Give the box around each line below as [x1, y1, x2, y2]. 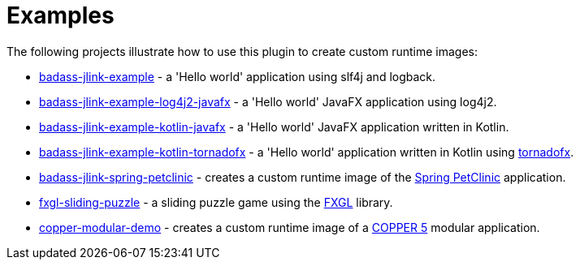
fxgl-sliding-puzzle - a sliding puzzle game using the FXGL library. [39, 195, 393, 209]
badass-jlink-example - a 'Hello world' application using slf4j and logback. [39, 69, 436, 84]
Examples [6, 2, 115, 29]
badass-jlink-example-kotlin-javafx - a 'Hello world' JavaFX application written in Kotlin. [39, 119, 509, 134]
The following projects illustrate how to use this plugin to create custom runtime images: [6, 44, 478, 58]
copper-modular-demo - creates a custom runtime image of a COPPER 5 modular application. [39, 220, 540, 234]
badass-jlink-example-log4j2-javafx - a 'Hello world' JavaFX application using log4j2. [39, 94, 497, 109]
